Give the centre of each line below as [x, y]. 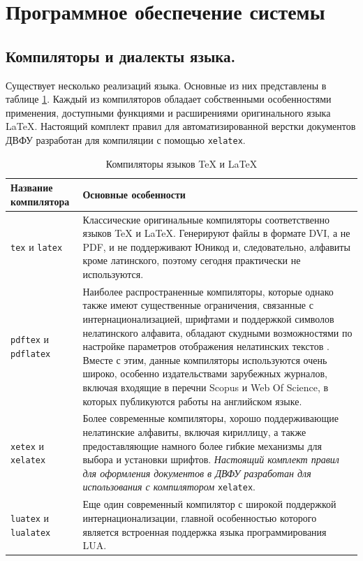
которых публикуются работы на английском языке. [192, 401]
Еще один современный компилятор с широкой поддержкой [209, 504]
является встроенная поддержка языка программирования [205, 531]
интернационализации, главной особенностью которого [200, 517]
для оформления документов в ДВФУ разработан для [197, 473]
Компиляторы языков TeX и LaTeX [181, 163]
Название [32, 188]
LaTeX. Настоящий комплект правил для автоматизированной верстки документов [181, 126]
